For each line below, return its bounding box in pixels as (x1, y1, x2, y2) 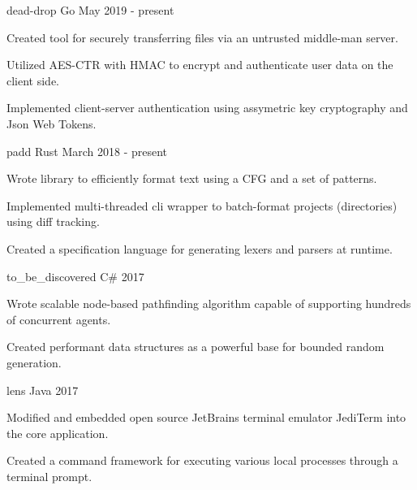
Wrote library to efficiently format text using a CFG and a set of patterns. (6, 170, 377, 187)
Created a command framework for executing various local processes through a (6, 452, 398, 469)
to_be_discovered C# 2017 (6, 267, 144, 284)
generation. (6, 353, 62, 371)
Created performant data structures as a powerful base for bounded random (6, 338, 385, 355)
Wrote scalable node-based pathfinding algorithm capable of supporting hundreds (6, 295, 411, 312)
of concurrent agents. (6, 310, 111, 327)
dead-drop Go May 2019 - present (6, 2, 174, 18)
